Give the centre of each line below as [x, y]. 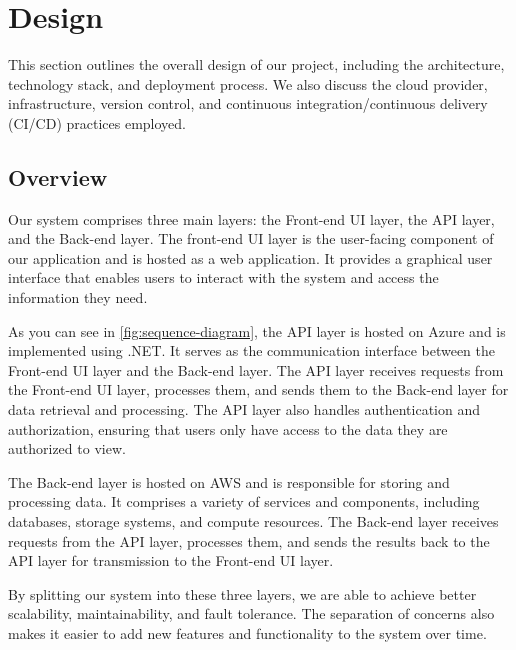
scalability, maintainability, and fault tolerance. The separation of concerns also [251, 613]
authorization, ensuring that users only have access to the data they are [228, 428]
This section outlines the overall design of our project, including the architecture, [256, 64]
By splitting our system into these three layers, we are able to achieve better [242, 593]
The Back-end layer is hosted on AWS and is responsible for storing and [229, 481]
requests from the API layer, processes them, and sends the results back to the [249, 540]
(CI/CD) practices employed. [97, 122]
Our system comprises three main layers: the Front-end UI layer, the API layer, [251, 218]
